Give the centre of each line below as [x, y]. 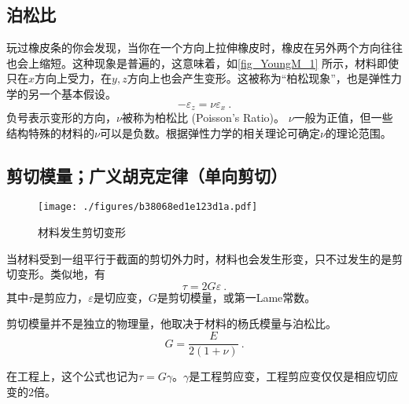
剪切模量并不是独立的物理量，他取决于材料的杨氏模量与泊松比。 [171, 323]
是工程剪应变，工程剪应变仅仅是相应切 [288, 376]
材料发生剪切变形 [82, 232]
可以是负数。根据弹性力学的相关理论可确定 [210, 132]
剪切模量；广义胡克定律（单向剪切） [147, 175]
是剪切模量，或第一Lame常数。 [236, 297]
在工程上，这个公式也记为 [72, 376]
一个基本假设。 [77, 93]
